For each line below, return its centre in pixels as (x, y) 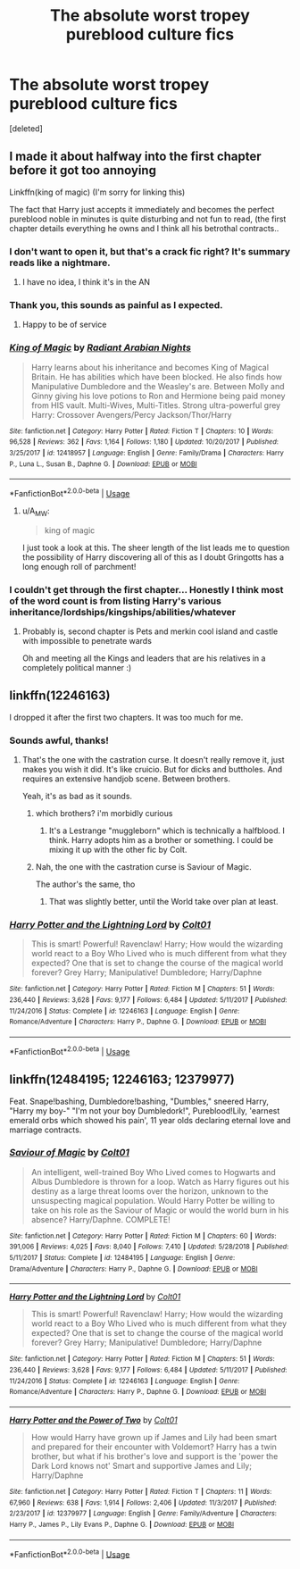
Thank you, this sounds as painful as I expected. (116, 305)
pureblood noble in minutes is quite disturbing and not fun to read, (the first (148, 219)
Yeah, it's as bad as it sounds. (77, 797)
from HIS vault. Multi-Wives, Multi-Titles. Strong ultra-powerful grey (156, 405)
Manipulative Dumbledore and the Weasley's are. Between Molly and (158, 386)
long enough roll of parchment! (79, 566)
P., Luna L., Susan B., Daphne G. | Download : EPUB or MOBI (104, 464)
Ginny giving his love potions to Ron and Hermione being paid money (158, 396)
